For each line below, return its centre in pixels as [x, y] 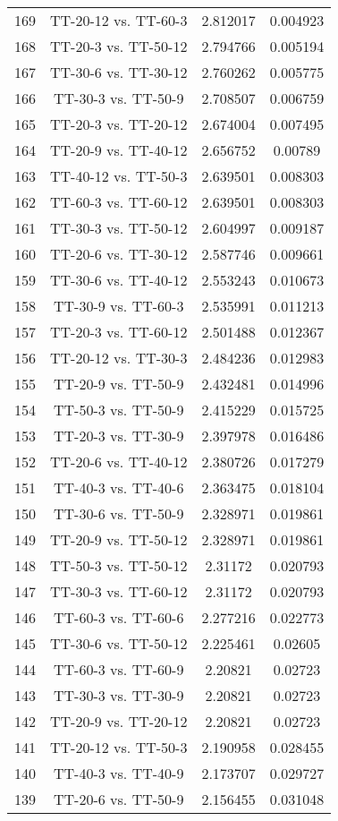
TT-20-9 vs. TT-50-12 [119, 539]
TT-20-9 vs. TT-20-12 [119, 721]
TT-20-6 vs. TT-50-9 [119, 799]
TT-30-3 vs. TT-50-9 [119, 98]
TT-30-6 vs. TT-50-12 [119, 643]
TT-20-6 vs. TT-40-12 [119, 462]
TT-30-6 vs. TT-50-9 [119, 513]
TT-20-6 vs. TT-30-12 [119, 254]
